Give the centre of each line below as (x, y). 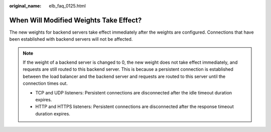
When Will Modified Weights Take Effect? (76, 20)
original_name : (25, 6)
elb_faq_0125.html (67, 6)
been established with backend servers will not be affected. (71, 39)
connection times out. (45, 83)
